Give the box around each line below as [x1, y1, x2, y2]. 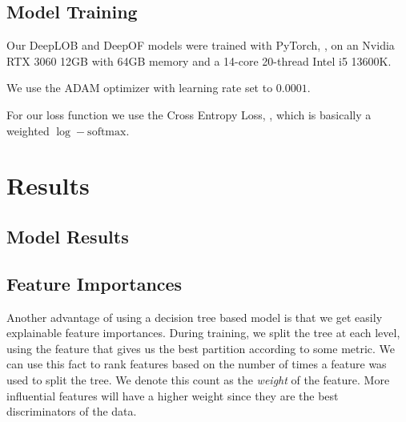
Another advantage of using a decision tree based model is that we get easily [6, 308, 383, 325]
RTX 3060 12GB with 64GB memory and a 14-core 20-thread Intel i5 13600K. [6, 52, 392, 69]
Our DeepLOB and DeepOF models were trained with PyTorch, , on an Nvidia [6, 37, 395, 54]
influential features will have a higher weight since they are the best [6, 387, 339, 404]
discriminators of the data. [6, 403, 137, 420]
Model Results [6, 223, 129, 248]
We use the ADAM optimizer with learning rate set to [6, 79, 273, 96]
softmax [87, 126, 127, 138]
